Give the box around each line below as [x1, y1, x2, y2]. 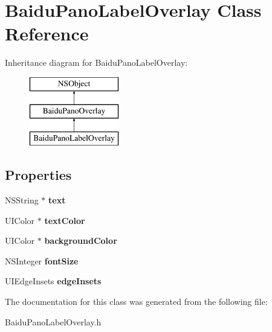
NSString [5, 194, 39, 206]
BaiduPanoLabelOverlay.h [5, 315, 102, 328]
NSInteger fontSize [5, 254, 79, 267]
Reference [5, 21, 89, 46]
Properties [5, 165, 72, 184]
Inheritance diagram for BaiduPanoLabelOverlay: [5, 56, 188, 69]
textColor [44, 214, 85, 226]
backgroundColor [44, 234, 117, 247]
